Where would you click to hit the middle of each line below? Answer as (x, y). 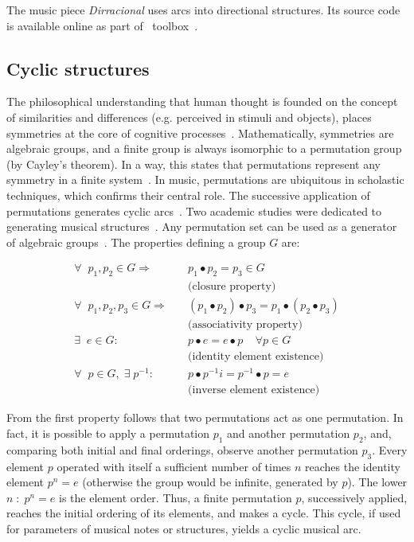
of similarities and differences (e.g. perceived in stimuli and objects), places (189, 117)
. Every (390, 449)
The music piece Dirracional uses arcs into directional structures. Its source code (203, 10)
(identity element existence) (256, 357)
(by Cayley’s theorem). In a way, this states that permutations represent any (193, 164)
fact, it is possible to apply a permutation (108, 433)
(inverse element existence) (254, 390)
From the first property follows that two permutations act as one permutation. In (205, 417)
